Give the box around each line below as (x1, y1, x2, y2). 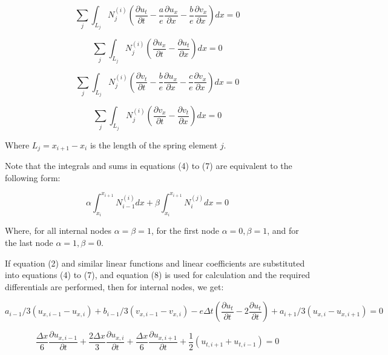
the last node (5, 236, 53, 248)
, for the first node (151, 224, 220, 237)
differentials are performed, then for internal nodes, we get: (5, 280, 224, 293)
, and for (267, 224, 299, 237)
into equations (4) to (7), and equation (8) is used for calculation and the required (5, 268, 310, 281)
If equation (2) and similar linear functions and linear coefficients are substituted (5, 256, 305, 269)
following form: (5, 171, 61, 184)
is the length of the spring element (90, 138, 218, 151)
